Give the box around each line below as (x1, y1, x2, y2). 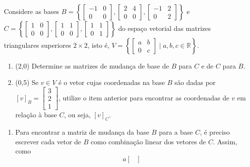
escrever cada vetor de (15, 136, 81, 146)
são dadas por (174, 77, 216, 87)
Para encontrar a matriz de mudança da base (15, 127, 149, 137)
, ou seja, (64, 110, 91, 120)
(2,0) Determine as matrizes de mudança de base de (15, 61, 169, 70)
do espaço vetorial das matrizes (118, 23, 211, 33)
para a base (158, 127, 193, 137)
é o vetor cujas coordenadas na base (58, 77, 165, 87)
